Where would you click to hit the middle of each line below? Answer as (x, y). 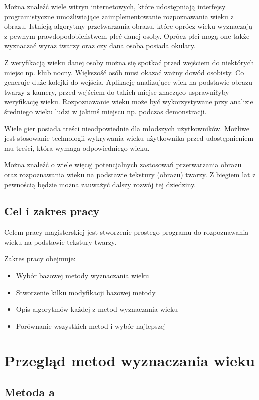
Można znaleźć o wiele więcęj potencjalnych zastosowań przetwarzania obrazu (123, 165)
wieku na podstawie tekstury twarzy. (61, 241)
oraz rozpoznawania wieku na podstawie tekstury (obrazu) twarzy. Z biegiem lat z (130, 174)
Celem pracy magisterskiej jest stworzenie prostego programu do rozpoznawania (127, 232)
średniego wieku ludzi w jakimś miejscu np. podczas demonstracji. (106, 111)
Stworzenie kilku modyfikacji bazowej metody (86, 292)
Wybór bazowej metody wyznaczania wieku (83, 275)
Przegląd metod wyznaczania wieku (129, 360)
